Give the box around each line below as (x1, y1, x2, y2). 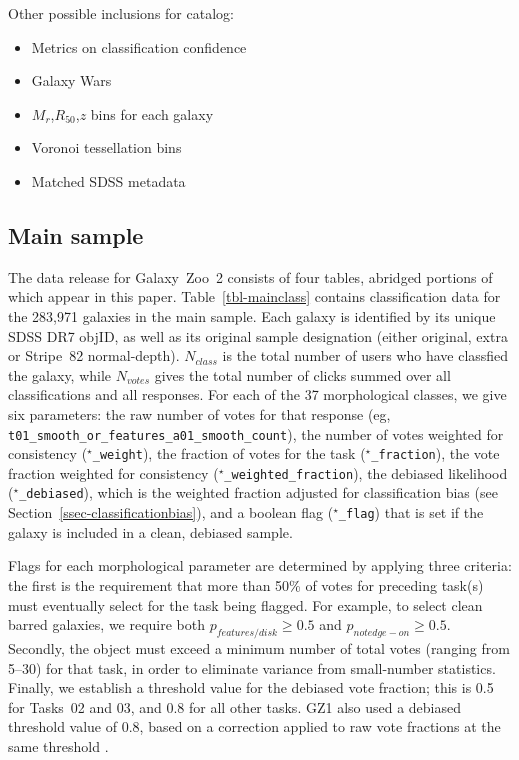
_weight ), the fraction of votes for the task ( (92, 443, 366, 464)
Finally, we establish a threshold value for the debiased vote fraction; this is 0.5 (8, 677, 494, 698)
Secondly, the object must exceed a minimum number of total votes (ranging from (8, 637, 510, 658)
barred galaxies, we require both (8, 614, 206, 635)
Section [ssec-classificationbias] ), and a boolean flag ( (8, 502, 334, 523)
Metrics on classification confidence (31, 36, 247, 57)
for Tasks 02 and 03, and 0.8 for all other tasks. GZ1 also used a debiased (8, 696, 462, 717)
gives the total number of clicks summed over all (154, 364, 451, 385)
